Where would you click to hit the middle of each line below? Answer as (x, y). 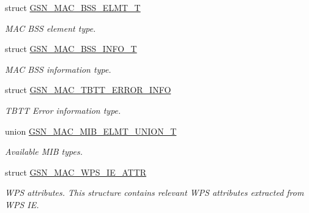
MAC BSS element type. (50, 28)
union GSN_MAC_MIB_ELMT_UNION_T (91, 131)
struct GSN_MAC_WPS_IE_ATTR (76, 172)
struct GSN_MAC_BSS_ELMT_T (73, 7)
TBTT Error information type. (63, 110)
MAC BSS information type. (58, 69)
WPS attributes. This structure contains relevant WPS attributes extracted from (154, 192)
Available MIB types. (44, 151)
